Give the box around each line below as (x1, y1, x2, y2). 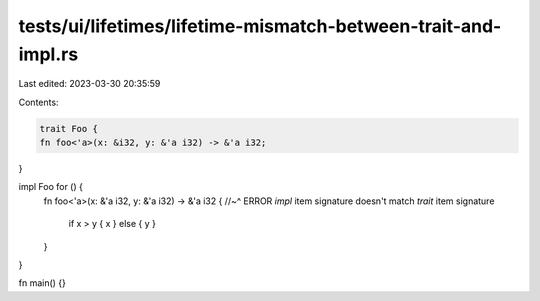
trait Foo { (39, 123, 99, 134)
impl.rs (18, 43, 79, 65)
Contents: (18, 96, 59, 108)
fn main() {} (18, 277, 67, 289)
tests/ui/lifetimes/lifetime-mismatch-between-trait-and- (18, 15, 502, 37)
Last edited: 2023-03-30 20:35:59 (18, 78, 161, 90)
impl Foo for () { (18, 181, 84, 193)
